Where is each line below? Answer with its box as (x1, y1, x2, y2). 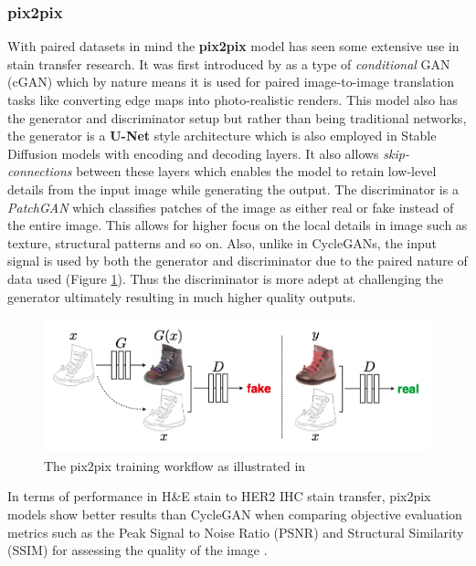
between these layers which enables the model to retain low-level (76, 162, 437, 181)
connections (7, 162, 72, 181)
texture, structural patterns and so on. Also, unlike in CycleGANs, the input (7, 233, 438, 252)
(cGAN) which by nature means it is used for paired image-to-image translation (7, 72, 454, 91)
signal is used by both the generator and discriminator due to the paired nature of (7, 251, 468, 270)
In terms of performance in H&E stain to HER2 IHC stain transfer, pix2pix (7, 487, 431, 506)
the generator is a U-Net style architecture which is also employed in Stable (7, 126, 437, 145)
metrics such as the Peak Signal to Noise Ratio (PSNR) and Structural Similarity (7, 522, 464, 541)
